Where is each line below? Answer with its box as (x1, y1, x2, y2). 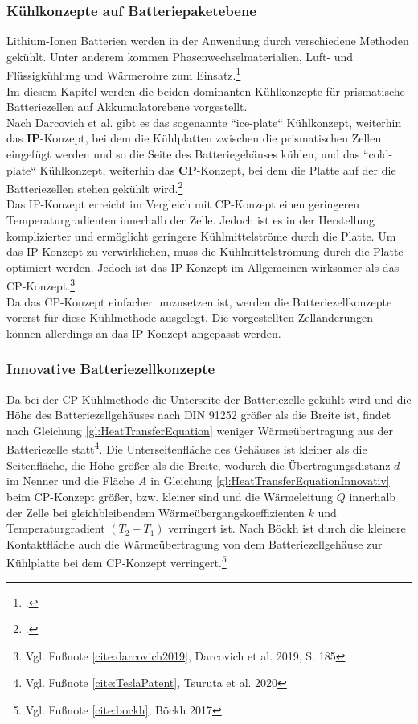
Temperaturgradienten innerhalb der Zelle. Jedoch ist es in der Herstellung (6, 212, 375, 228)
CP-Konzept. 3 (6, 275, 75, 294)
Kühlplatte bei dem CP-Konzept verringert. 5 (6, 552, 227, 570)
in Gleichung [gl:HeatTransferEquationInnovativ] (150, 472, 390, 489)
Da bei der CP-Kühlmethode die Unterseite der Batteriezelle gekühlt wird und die (6, 390, 412, 407)
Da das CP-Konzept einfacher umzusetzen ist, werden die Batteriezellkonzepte (6, 293, 392, 310)
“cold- (363, 146, 393, 162)
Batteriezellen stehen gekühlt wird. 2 (6, 178, 183, 196)
